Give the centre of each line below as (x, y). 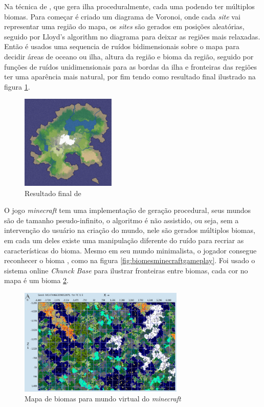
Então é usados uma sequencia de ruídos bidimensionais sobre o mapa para (122, 46)
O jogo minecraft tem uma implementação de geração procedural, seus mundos (128, 210)
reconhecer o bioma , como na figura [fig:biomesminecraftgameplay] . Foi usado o (130, 260)
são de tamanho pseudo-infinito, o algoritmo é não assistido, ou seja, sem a (122, 220)
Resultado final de (53, 193)
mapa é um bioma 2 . (36, 280)
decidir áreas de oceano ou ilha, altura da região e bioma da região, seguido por (129, 56)
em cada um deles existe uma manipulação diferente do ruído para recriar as (124, 240)
